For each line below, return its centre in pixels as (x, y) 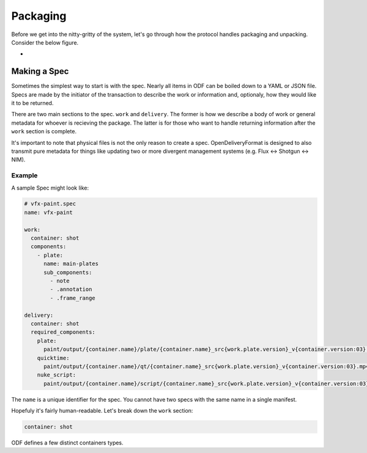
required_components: (63, 332)
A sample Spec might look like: (50, 188)
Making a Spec (40, 71)
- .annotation (71, 289)
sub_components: (68, 272)
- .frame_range (73, 298)
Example (24, 175)
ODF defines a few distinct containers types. (67, 443)
